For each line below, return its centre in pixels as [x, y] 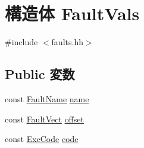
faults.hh [67, 42]
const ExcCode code [42, 139]
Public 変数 [40, 74]
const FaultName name [47, 98]
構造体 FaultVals [72, 13]
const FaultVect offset [44, 119]
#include [21, 42]
